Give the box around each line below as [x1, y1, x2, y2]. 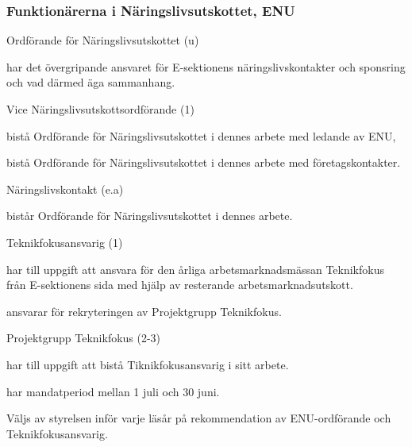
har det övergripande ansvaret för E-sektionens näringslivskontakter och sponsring [6, 58, 406, 75]
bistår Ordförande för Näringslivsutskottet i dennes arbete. [6, 207, 293, 224]
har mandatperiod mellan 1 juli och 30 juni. [6, 383, 220, 399]
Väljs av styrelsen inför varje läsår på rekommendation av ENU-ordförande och [6, 410, 391, 426]
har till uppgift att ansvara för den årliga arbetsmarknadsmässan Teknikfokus [6, 260, 384, 277]
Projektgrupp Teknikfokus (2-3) [6, 329, 161, 346]
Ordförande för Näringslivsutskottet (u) [6, 32, 199, 48]
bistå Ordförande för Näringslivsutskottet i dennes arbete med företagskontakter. [6, 154, 401, 171]
